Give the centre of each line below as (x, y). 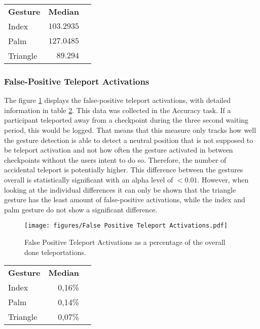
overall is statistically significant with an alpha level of (89, 179)
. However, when (223, 179)
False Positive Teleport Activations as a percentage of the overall (125, 242)
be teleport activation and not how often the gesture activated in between (119, 150)
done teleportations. (55, 252)
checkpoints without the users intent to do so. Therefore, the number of (115, 159)
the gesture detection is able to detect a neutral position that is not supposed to (129, 140)
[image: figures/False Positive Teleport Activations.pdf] (126, 226)
